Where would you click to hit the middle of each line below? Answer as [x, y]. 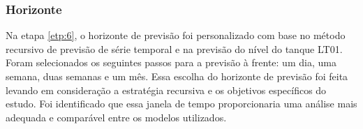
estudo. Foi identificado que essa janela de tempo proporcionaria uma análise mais [181, 104]
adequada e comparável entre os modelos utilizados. [116, 117]
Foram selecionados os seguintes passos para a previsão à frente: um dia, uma [171, 62]
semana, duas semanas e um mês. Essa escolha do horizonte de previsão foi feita [177, 76]
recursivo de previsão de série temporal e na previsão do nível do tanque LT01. [174, 48]
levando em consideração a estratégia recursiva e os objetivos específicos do [166, 90]
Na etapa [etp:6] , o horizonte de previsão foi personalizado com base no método [176, 35]
